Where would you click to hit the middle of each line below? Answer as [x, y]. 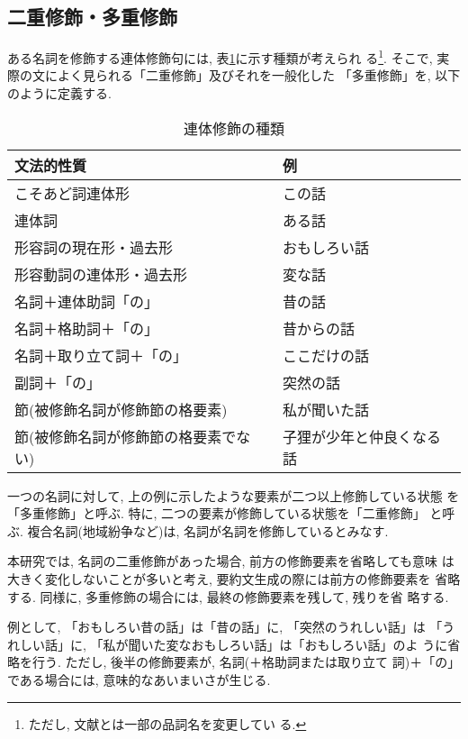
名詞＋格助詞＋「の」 [87, 328]
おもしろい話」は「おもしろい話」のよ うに [319, 644]
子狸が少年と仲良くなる [361, 436]
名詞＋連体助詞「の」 [87, 301]
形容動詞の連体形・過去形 [101, 274]
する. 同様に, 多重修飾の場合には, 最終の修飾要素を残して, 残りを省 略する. [228, 596]
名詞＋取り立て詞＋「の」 [101, 355]
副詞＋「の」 [58, 382]
